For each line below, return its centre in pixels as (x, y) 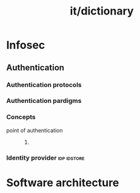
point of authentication (35, 130)
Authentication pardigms (44, 101)
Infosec (26, 45)
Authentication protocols (44, 85)
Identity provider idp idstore (45, 157)
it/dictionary (102, 11)
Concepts (21, 117)
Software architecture (63, 182)
